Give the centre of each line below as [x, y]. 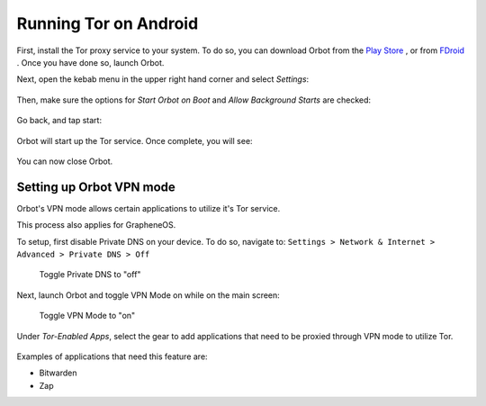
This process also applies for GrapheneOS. [96, 225]
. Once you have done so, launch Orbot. [90, 62]
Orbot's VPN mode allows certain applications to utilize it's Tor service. [148, 208]
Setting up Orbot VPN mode [96, 187]
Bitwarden [58, 373]
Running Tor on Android [108, 23]
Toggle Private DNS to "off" [90, 275]
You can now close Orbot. [65, 161]
